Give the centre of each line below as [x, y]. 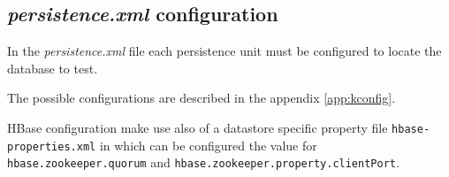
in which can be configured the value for [208, 145]
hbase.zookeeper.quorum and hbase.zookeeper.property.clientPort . [203, 162]
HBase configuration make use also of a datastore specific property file [198, 127]
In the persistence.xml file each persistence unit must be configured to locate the [224, 51]
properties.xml [52, 146]
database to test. [53, 68]
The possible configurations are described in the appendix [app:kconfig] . [202, 98]
